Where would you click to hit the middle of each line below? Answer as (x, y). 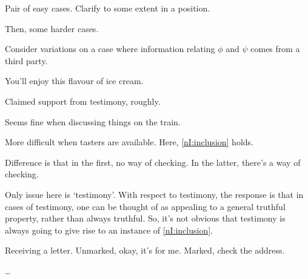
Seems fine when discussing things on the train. (93, 121)
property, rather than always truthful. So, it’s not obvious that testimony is (145, 218)
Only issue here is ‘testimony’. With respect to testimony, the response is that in (154, 194)
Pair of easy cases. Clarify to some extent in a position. (108, 8)
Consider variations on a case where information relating (110, 49)
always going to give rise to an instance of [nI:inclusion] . (109, 230)
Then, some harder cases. (52, 28)
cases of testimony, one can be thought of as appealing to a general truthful (145, 206)
